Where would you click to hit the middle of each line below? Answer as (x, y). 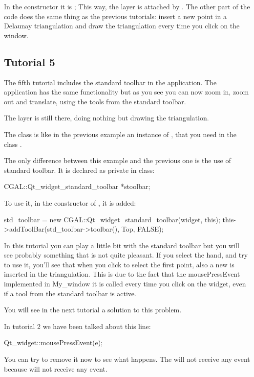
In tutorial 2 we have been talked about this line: (77, 326)
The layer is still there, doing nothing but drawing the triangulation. (106, 118)
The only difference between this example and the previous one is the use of (117, 160)
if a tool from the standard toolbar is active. (70, 293)
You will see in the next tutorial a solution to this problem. (93, 310)
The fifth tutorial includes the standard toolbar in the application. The (110, 82)
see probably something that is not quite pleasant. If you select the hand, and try (126, 255)
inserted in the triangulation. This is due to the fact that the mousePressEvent (122, 274)
